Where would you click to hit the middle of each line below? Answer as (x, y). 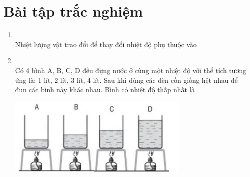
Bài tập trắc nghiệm (73, 11)
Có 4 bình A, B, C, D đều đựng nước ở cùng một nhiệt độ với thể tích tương (131, 70)
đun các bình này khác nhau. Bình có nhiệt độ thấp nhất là (105, 89)
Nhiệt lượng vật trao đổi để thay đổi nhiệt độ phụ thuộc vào (106, 44)
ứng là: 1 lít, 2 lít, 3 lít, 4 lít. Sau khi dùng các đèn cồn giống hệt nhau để (126, 80)
